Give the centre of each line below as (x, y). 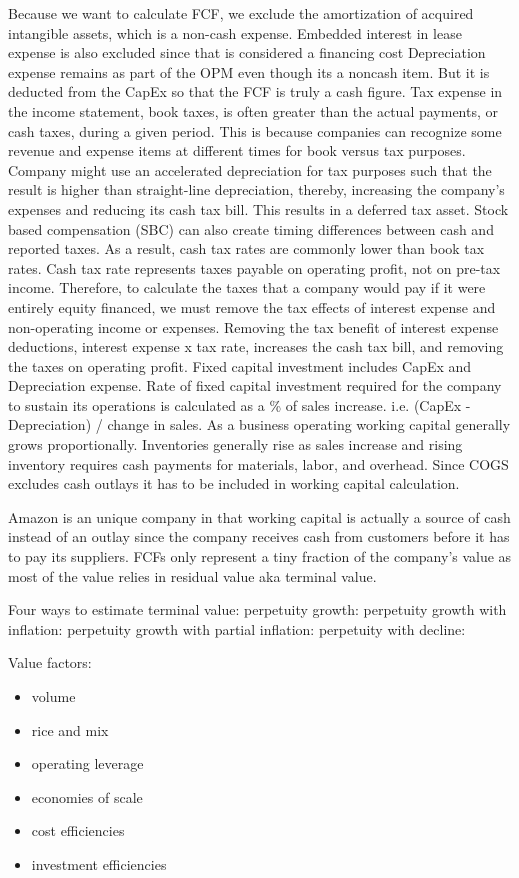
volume (53, 696)
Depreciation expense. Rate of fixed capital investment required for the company (255, 385)
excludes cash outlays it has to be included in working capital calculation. (234, 483)
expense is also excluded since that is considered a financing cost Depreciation (247, 52)
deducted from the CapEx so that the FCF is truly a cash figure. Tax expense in (255, 91)
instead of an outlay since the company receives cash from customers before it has (259, 536)
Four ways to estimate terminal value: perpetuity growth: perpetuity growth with (257, 609)
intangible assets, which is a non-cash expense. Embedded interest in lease (235, 32)
